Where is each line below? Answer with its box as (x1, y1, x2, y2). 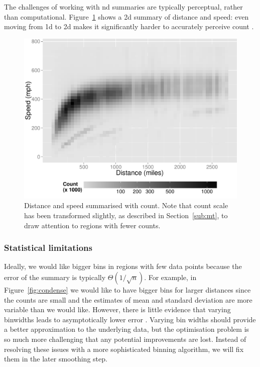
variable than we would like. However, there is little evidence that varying (4, 304, 231, 315)
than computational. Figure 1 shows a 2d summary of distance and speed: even (4, 11, 249, 22)
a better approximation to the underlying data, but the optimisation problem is (4, 324, 249, 334)
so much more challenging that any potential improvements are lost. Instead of (4, 333, 246, 344)
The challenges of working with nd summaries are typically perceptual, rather (4, 2, 243, 12)
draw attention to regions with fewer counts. (24, 220, 161, 230)
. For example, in (144, 271, 197, 282)
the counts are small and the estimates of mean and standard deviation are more (4, 294, 252, 305)
